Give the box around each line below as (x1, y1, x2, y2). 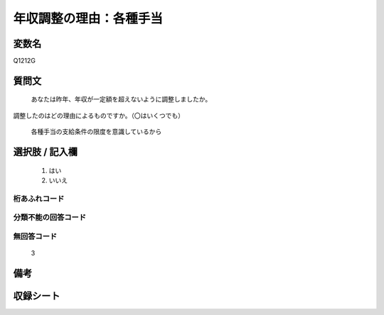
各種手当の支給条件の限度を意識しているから (31, 128, 162, 136)
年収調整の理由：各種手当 (13, 11, 164, 26)
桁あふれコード (13, 194, 65, 204)
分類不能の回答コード (13, 213, 87, 223)
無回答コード (13, 231, 58, 241)
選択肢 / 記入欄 (13, 146, 78, 158)
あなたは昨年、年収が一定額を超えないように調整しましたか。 (31, 95, 212, 104)
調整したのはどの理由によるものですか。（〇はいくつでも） (13, 111, 185, 120)
